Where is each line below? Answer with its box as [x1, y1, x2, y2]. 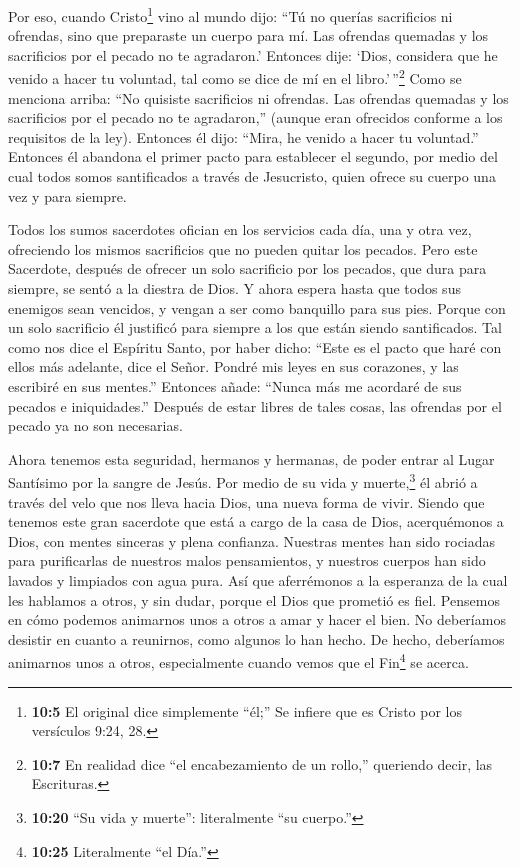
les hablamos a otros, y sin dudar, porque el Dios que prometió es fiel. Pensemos [8, 589, 500, 610]
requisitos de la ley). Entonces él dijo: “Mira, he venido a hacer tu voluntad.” [8, 126, 479, 147]
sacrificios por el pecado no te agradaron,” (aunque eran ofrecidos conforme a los [8, 107, 503, 128]
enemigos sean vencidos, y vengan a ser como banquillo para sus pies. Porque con [8, 297, 506, 318]
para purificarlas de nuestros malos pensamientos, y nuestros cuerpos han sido [8, 550, 486, 571]
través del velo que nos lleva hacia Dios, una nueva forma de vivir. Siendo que [8, 491, 485, 512]
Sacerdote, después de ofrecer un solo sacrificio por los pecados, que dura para [8, 258, 487, 279]
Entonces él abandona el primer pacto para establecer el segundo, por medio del [8, 146, 498, 167]
